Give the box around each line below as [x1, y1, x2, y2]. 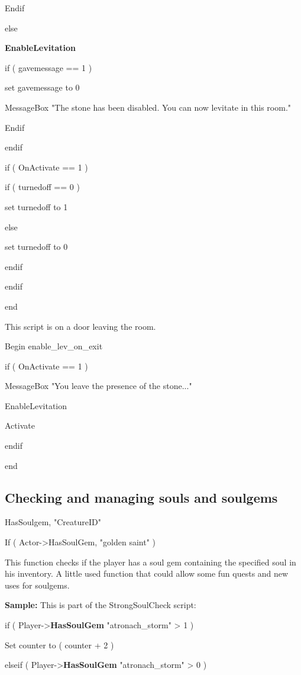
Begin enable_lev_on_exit [5, 340, 103, 352]
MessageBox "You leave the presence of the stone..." [5, 380, 192, 392]
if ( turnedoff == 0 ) [5, 181, 80, 193]
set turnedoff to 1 [5, 200, 68, 213]
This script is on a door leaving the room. [5, 320, 156, 332]
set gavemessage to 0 [5, 81, 80, 94]
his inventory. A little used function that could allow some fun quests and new [5, 567, 289, 580]
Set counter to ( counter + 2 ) [5, 638, 114, 651]
